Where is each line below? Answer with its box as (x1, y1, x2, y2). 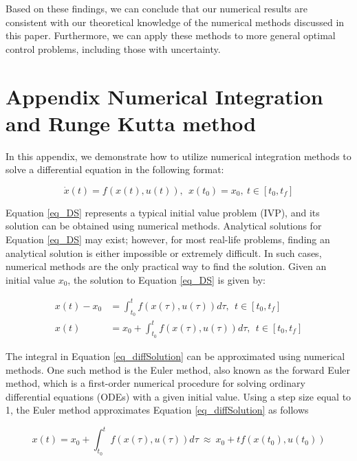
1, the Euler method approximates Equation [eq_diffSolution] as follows (6, 403, 309, 417)
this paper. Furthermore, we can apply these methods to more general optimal (6, 28, 336, 43)
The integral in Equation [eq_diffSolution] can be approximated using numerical (6, 348, 345, 363)
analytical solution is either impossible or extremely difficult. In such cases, (6, 245, 322, 260)
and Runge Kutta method (6, 109, 257, 137)
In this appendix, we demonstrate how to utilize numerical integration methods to (6, 148, 351, 163)
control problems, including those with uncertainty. (6, 41, 221, 56)
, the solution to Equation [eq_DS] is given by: (67, 272, 266, 286)
